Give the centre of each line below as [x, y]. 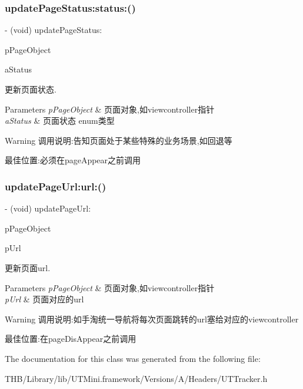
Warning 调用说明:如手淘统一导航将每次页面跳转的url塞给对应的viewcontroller [152, 319]
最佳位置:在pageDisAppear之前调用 [71, 339]
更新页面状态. [31, 89]
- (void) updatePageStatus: [54, 30]
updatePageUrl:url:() [56, 186]
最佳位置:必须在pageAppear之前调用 [73, 160]
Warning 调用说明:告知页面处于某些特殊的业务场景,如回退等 [119, 140]
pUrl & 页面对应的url [44, 299]
